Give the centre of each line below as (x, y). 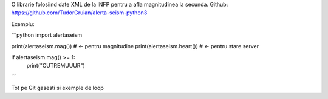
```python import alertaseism (47, 35)
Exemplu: (23, 24)
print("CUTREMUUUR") (56, 66)
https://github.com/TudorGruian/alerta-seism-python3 (79, 13)
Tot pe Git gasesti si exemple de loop (57, 88)
